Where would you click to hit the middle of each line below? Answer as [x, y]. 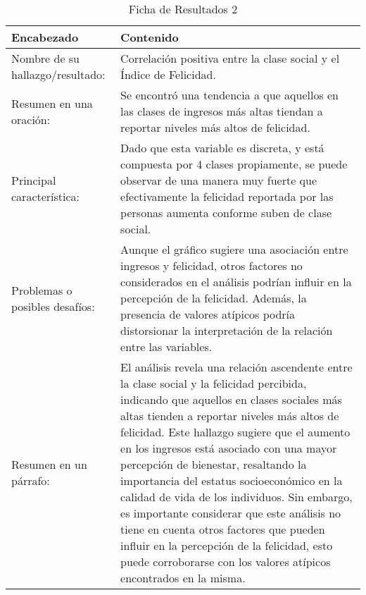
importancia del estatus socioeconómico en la [232, 480]
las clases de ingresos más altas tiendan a [222, 111]
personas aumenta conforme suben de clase [226, 213]
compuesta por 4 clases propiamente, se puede [234, 164]
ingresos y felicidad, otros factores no [212, 265]
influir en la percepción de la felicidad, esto [227, 545]
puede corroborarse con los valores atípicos [226, 562]
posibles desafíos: [53, 306]
